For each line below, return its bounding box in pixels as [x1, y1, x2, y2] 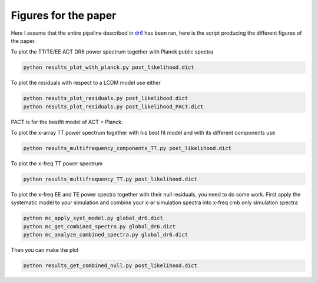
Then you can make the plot [11, 247, 79, 254]
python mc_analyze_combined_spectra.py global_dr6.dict [23, 231, 188, 238]
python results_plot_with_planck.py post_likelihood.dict [23, 64, 194, 71]
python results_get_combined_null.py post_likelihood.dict [23, 262, 197, 269]
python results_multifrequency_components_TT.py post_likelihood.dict [23, 145, 232, 152]
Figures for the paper [11, 9, 117, 22]
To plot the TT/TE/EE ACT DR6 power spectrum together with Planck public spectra [11, 48, 214, 55]
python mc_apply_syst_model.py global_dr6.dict [23, 215, 163, 222]
